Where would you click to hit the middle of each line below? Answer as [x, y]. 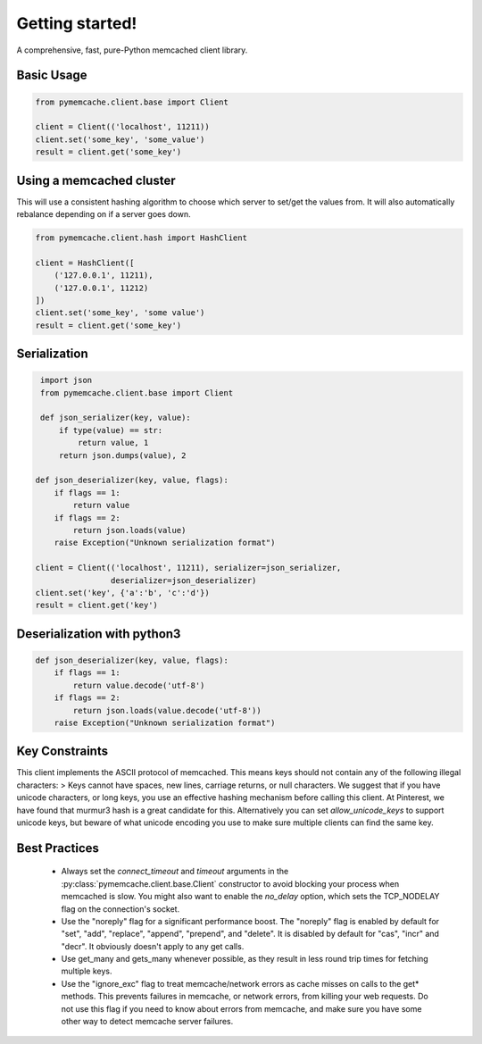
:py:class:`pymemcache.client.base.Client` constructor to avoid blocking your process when [230, 883]
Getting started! [77, 23]
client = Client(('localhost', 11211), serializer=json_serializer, [188, 568]
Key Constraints [62, 752]
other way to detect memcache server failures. [147, 1022]
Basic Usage [52, 75]
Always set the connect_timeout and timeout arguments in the [175, 872]
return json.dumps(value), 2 [122, 455]
